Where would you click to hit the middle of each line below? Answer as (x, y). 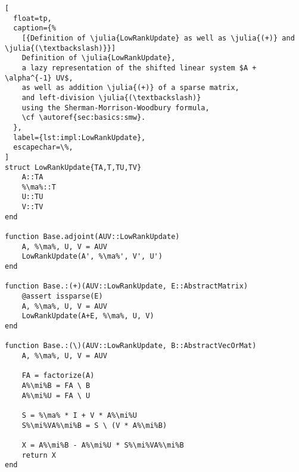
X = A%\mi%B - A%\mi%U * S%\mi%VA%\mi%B (103, 445)
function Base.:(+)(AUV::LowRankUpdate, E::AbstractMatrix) (127, 286)
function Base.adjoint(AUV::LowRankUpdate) (92, 237)
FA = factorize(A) (58, 376)
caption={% (35, 28)
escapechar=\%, (43, 147)
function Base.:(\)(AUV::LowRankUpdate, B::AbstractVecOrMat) (131, 346)
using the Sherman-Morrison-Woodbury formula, (116, 108)
